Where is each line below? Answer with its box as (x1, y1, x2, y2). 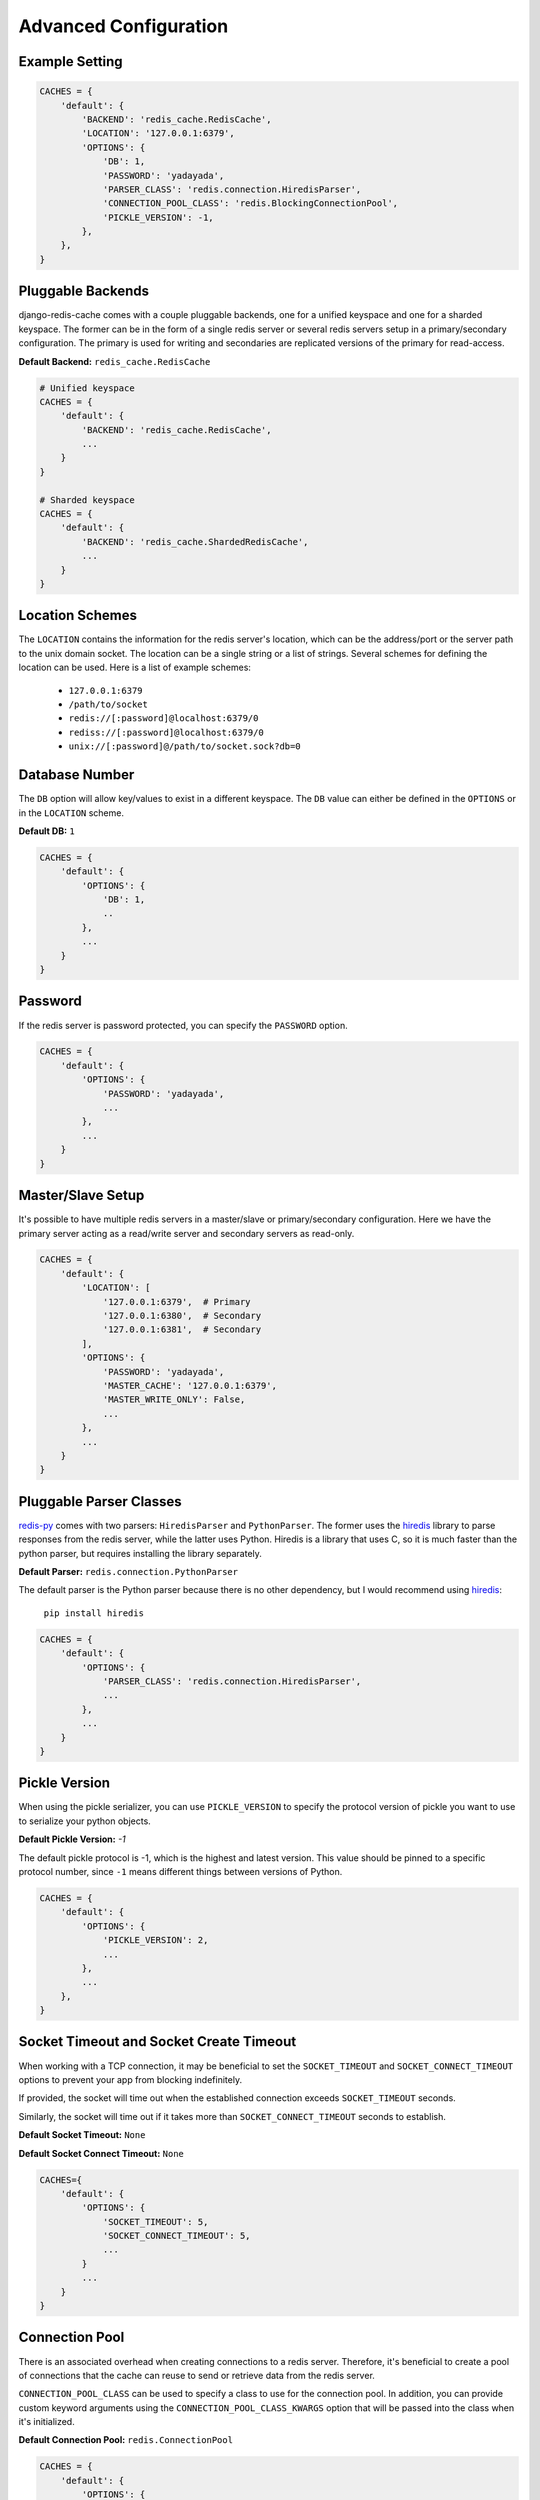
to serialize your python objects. (18, 1815, 152, 1827)
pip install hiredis (43, 1607, 145, 1619)
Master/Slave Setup (18, 1187, 145, 1204)
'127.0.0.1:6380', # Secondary (102, 1310, 262, 1322)
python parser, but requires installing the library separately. (18, 1547, 262, 1559)
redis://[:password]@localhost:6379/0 (68, 713, 259, 724)
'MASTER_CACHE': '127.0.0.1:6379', (102, 1380, 277, 1391)
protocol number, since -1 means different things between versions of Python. (18, 1865, 343, 1877)
